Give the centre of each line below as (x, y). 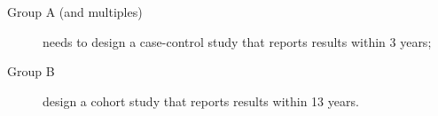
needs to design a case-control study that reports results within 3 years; (237, 41)
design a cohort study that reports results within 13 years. (201, 101)
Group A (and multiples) (75, 12)
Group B (31, 71)
